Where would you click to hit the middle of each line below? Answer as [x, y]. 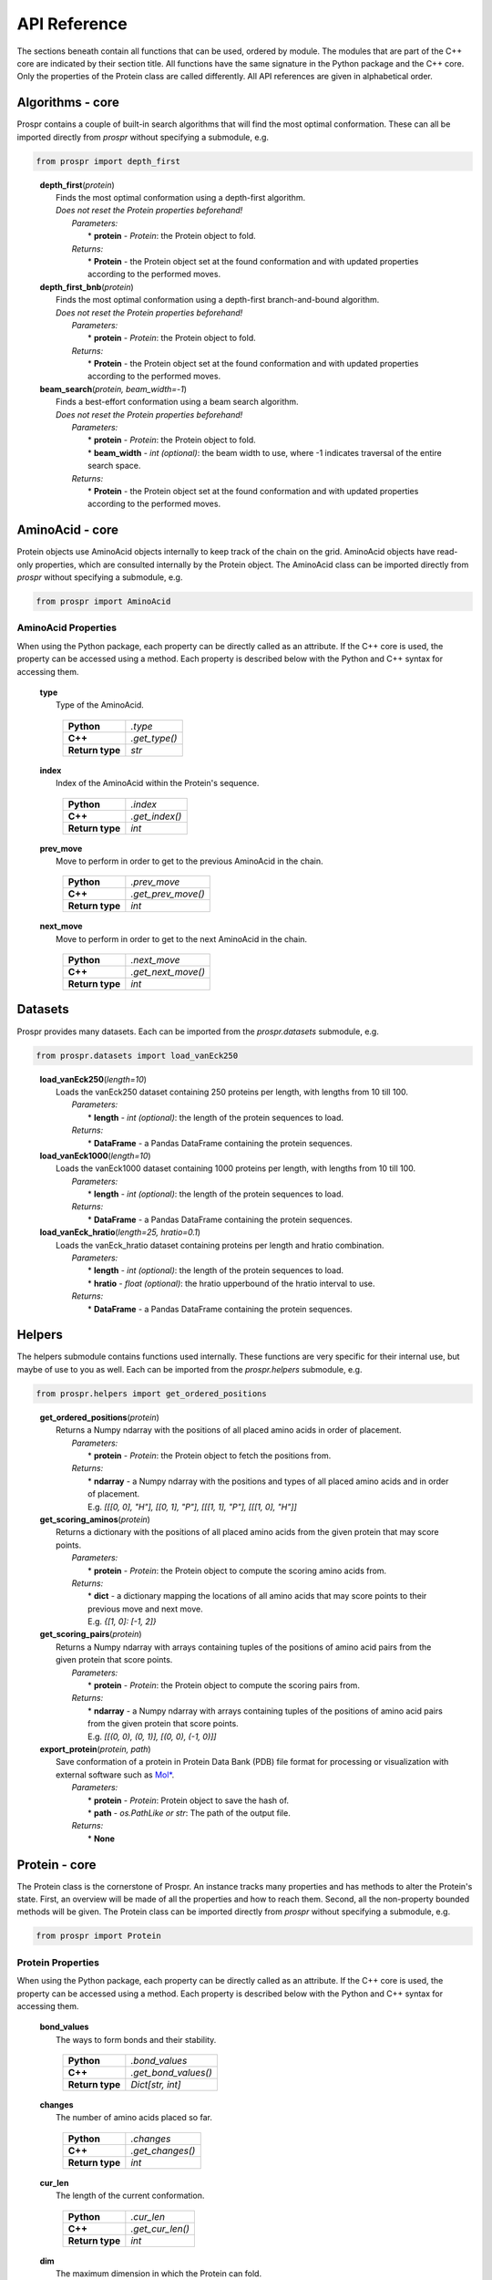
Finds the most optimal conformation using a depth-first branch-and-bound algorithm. [218, 300]
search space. [114, 466]
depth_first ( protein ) [77, 185]
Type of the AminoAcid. [100, 705]
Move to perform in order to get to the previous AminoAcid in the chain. [190, 861]
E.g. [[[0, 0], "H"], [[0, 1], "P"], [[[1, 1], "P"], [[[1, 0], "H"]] [193, 1507]
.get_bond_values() [172, 2073]
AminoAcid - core [67, 530]
